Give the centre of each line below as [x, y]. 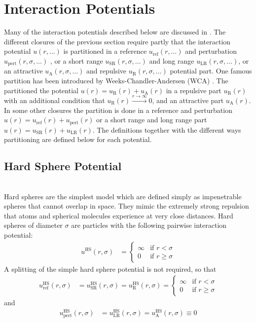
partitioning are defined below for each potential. [78, 139]
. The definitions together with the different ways [167, 129]
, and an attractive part [188, 100]
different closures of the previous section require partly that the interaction [117, 41]
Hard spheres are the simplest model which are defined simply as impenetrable [123, 196]
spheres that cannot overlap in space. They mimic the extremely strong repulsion [127, 206]
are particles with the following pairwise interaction [149, 225]
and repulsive [107, 71]
